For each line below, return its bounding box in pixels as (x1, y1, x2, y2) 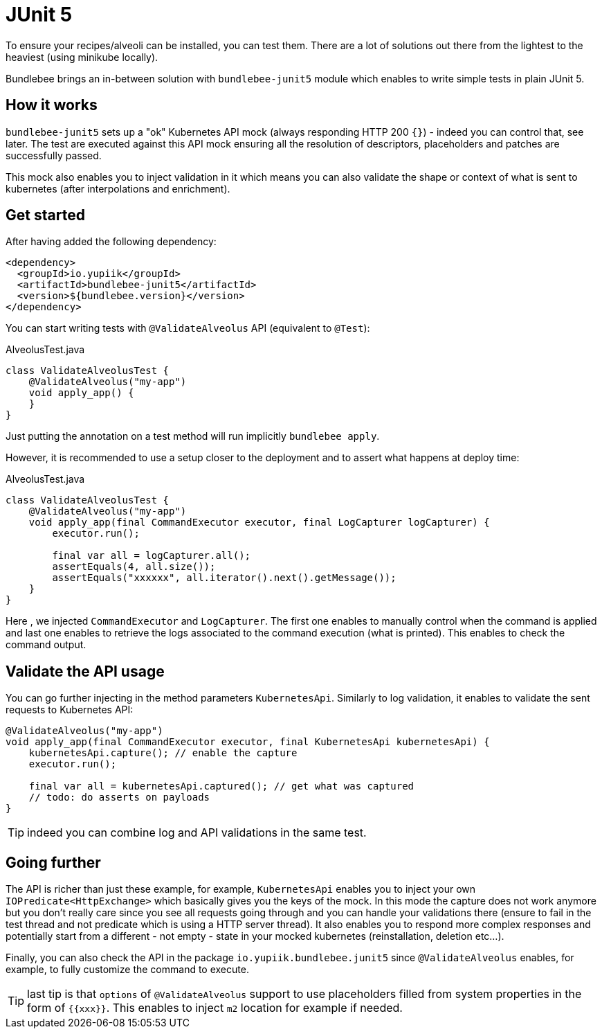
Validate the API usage (6, 662, 165, 680)
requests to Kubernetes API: (6, 704, 134, 716)
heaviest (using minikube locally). (6, 51, 158, 63)
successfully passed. (6, 149, 102, 161)
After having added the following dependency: (6, 235, 217, 248)
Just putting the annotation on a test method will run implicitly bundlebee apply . (6, 430, 380, 443)
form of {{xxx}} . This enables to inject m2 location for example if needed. (27, 1001, 403, 1015)
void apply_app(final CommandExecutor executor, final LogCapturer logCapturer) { (28, 517, 490, 528)
